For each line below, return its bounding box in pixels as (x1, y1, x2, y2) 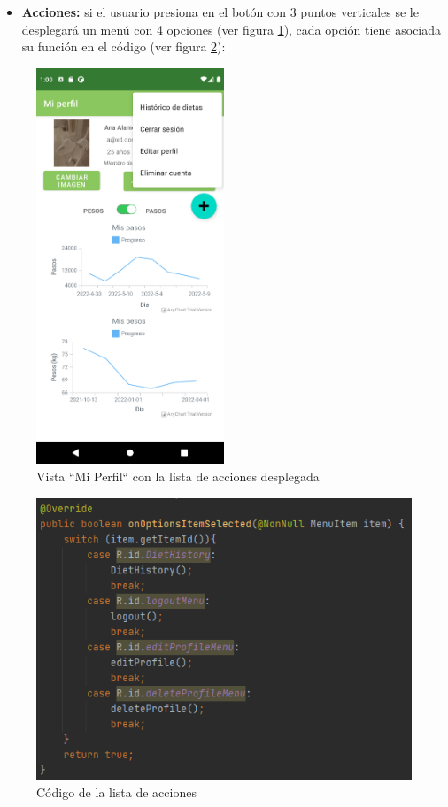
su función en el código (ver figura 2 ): (21, 37, 226, 56)
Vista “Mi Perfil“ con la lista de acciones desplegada (36, 466, 320, 485)
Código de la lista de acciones (36, 782, 197, 801)
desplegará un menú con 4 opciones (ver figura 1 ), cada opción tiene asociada (21, 19, 442, 38)
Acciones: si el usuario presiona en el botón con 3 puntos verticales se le (21, 3, 419, 20)
